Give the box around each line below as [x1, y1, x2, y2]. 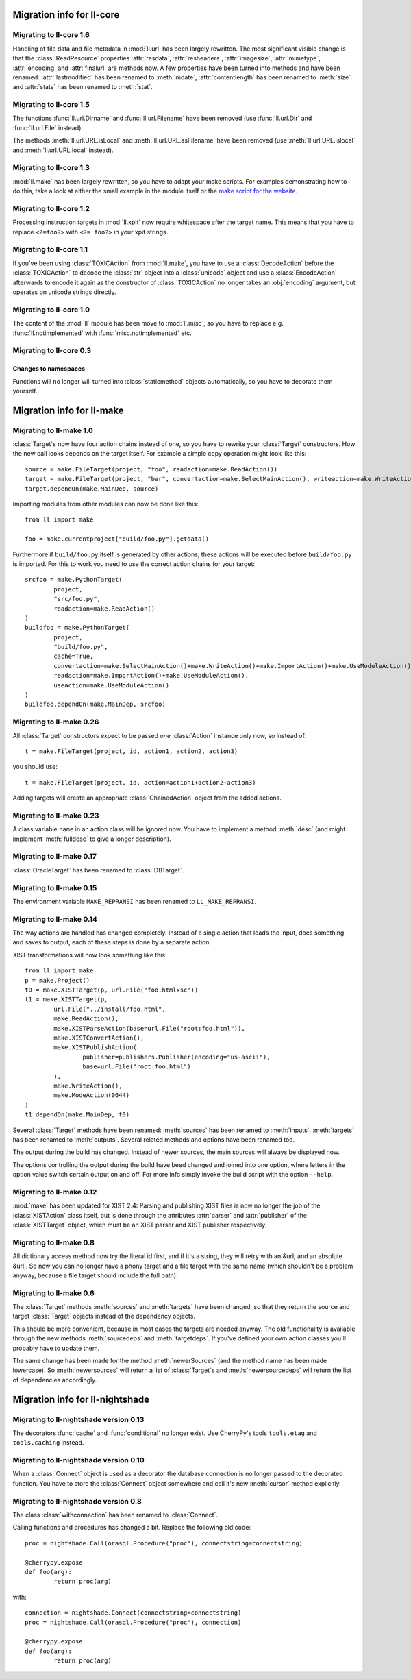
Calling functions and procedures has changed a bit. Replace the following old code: [12, 1523, 251, 1532]
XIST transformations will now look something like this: [12, 951, 167, 959]
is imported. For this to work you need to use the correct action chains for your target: [12, 559, 256, 568]
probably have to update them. [12, 1344, 99, 1352]
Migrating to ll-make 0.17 [12, 852, 97, 861]
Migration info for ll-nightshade [12, 1393, 150, 1405]
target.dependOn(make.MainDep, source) [25, 485, 159, 493]
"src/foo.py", [53, 595, 101, 603]
